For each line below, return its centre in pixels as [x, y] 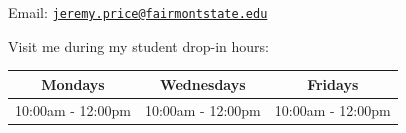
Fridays [333, 83]
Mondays [73, 83]
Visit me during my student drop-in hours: [138, 45]
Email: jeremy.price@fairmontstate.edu [138, 12]
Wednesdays [203, 83]
